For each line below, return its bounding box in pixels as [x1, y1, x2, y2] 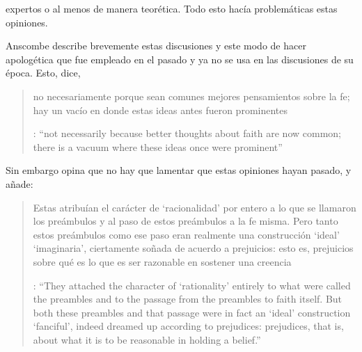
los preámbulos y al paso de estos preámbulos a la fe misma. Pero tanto [33, 214, 338, 228]
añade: [6, 176, 33, 191]
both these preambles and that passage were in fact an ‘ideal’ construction [33, 305, 351, 319]
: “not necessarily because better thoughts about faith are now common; [33, 126, 341, 141]
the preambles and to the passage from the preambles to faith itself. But [33, 291, 343, 306]
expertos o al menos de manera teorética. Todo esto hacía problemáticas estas [6, 1, 338, 15]
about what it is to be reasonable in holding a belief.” [33, 332, 261, 346]
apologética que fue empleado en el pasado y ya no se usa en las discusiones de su [6, 51, 354, 66]
